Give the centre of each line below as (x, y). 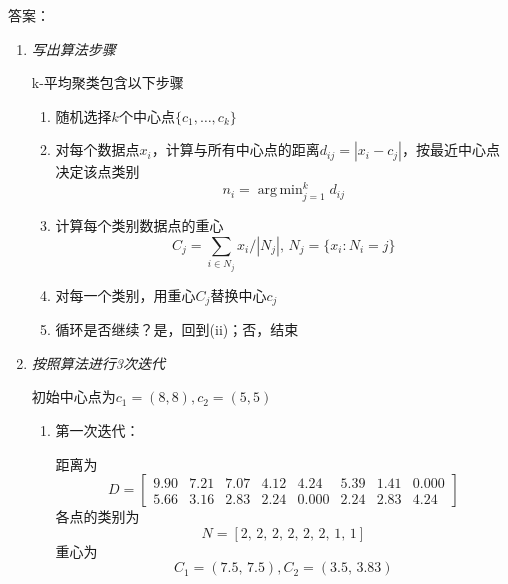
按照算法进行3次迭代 (98, 362)
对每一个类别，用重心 (125, 294)
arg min (280, 190)
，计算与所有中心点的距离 (235, 149)
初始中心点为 (73, 396)
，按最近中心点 (450, 149)
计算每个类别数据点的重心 (139, 225)
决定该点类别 (97, 171)
